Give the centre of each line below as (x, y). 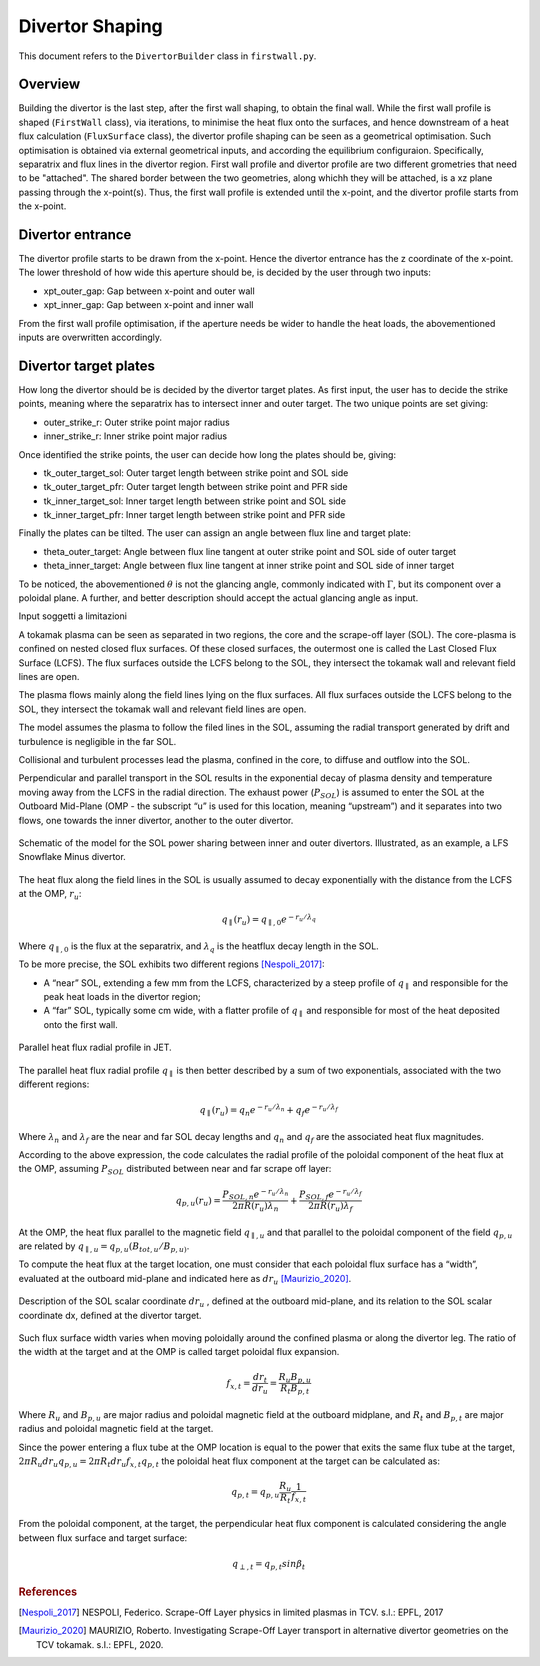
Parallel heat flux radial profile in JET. (95, 1047)
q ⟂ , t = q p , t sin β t (268, 1565)
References (48, 1592)
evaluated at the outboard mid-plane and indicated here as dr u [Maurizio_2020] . (185, 1279)
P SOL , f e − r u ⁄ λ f (330, 1194)
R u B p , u (295, 1378)
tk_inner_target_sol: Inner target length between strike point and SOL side (195, 501)
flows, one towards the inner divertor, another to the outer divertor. (156, 820)
